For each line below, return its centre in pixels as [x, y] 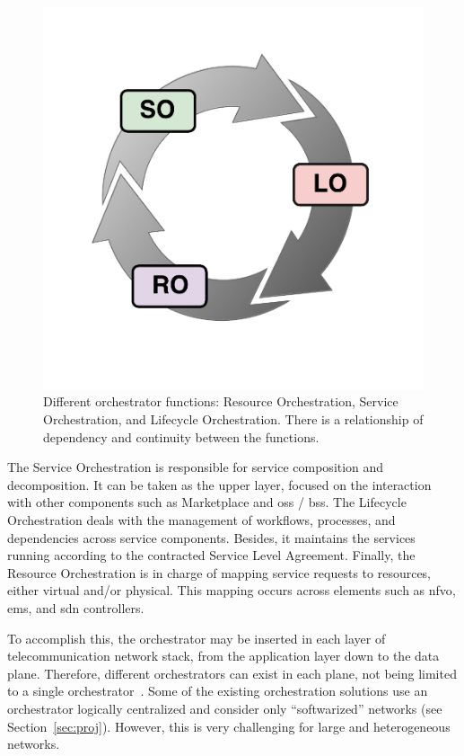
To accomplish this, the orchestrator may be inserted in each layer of [197, 638]
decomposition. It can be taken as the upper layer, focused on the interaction [219, 484]
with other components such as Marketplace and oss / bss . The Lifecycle [207, 502]
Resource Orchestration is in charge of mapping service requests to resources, [219, 572]
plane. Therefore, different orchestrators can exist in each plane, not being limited [232, 673]
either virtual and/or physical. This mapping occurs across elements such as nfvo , [232, 590]
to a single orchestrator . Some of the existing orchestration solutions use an [218, 691]
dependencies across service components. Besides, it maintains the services [211, 537]
